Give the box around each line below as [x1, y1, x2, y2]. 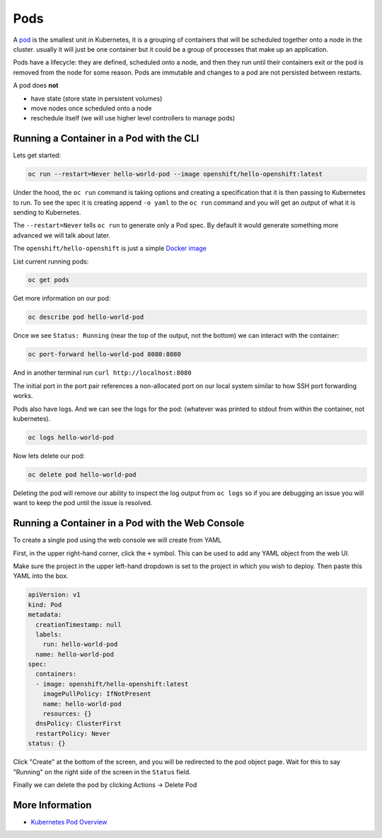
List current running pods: [13, 257, 89, 266]
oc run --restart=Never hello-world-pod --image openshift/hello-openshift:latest [28, 170, 323, 179]
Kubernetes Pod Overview [30, 817, 108, 826]
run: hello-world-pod [42, 640, 118, 648]
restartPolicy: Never [35, 730, 111, 737]
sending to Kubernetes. [13, 208, 81, 216]
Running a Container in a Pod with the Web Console [13, 517, 245, 529]
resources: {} [42, 710, 92, 718]
